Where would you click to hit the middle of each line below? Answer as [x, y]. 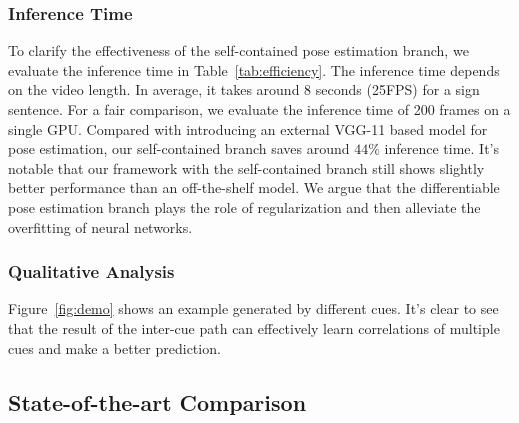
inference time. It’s [441, 148]
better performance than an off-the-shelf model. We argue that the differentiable [254, 187]
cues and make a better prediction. [114, 347]
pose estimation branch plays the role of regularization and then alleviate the [244, 206]
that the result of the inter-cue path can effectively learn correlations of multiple [254, 327]
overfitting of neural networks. [100, 226]
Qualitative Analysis [91, 271]
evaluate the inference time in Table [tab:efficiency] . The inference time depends [254, 69]
